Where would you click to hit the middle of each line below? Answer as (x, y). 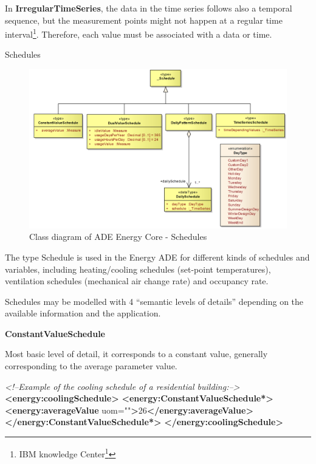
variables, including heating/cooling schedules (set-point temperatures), (138, 269)
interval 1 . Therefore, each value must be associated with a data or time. (139, 33)
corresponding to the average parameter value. (91, 366)
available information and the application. (83, 313)
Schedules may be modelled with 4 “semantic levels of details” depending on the (154, 301)
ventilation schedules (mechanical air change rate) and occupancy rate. (137, 281)
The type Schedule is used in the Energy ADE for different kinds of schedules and (157, 257)
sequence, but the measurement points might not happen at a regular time (144, 20)
